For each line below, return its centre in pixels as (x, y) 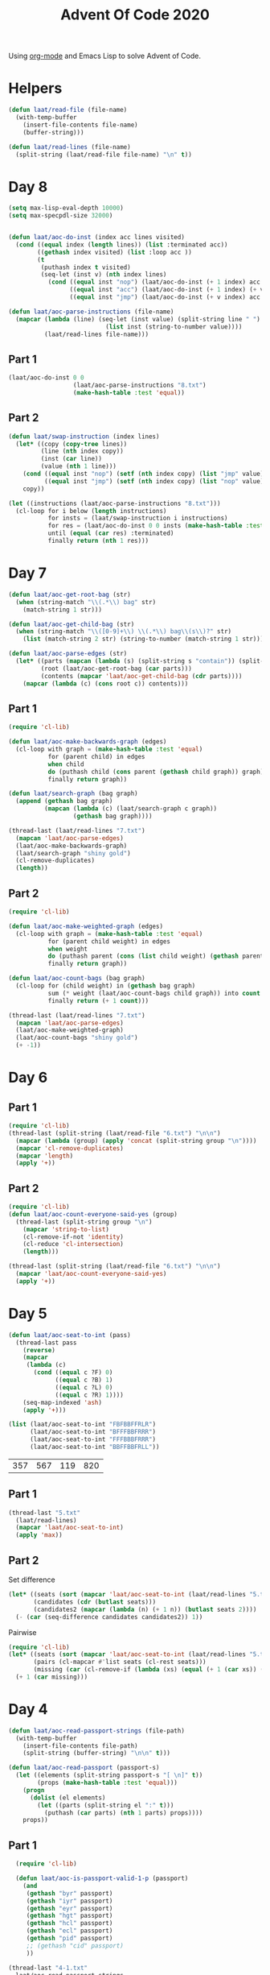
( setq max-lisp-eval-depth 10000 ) (66, 208)
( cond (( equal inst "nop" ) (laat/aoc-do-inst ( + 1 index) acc (154, 282)
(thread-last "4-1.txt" (48, 1968)
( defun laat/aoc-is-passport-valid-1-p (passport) (102, 1878)
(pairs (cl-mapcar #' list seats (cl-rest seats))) (120, 1662)
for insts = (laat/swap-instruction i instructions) (138, 518)
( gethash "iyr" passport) (70, 1901)
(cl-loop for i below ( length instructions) (91, 511)
